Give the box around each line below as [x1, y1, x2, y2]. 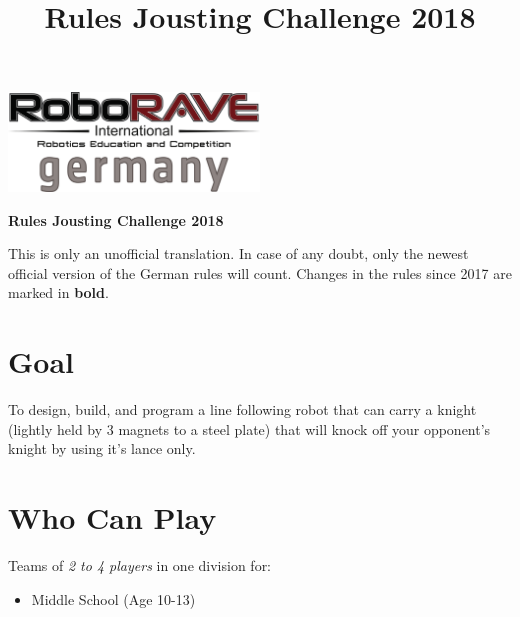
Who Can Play [8, 497, 217, 538]
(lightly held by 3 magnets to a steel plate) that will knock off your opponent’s [8, 418, 491, 439]
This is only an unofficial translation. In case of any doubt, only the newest [8, 243, 469, 264]
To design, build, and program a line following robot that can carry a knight [8, 399, 477, 420]
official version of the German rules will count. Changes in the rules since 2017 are [8, 262, 512, 283]
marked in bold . [8, 282, 109, 303]
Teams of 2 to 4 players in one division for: [8, 555, 272, 576]
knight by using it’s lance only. [8, 438, 196, 459]
